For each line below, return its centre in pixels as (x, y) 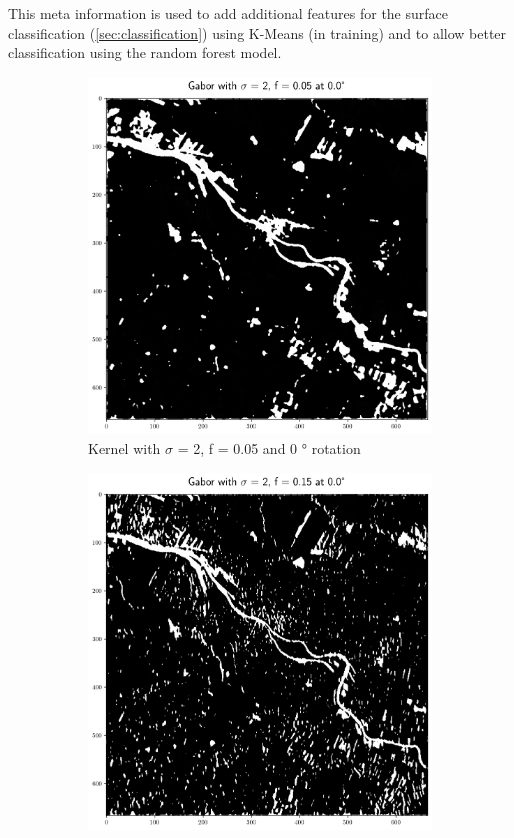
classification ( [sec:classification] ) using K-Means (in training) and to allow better (257, 32)
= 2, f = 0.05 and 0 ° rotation (269, 447)
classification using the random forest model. (145, 52)
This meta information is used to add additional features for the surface (228, 13)
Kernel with (124, 447)
